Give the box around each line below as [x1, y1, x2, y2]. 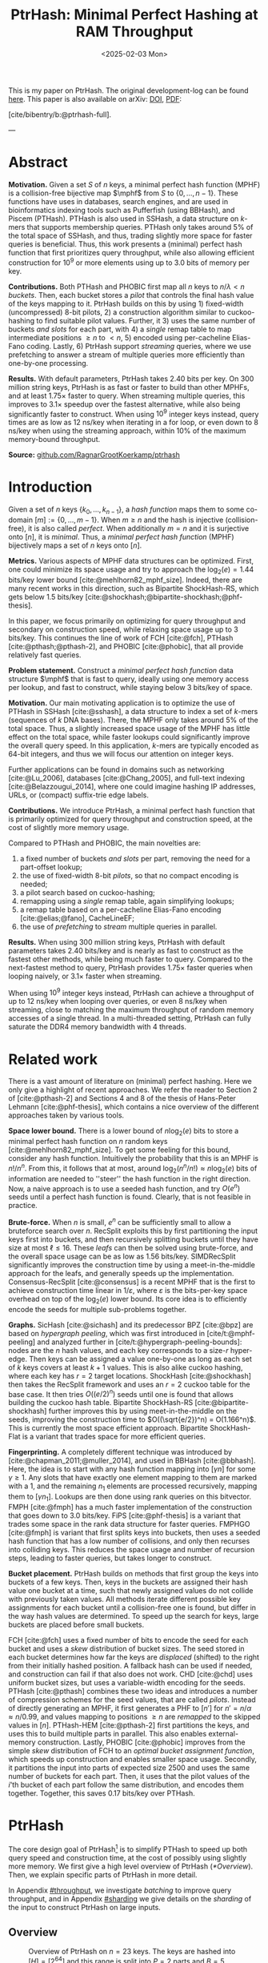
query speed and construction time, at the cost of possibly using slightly [8, 1853, 246, 1862]
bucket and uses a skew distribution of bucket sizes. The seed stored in [8, 1644, 246, 1653]
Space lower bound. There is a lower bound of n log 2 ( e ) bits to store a [8, 1126, 239, 1138]
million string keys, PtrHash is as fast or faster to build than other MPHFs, [8, 382, 250, 391]
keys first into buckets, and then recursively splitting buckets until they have [8, 1234, 258, 1244]
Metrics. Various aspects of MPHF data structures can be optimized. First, [8, 556, 254, 565]
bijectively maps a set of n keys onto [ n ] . [8, 540, 142, 550]
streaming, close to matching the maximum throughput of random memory [8, 1005, 254, 1014]
